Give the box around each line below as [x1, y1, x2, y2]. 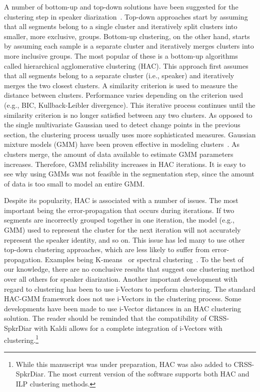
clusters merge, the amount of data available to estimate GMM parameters [4, 148, 233, 159]
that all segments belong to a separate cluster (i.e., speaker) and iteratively [4, 70, 234, 81]
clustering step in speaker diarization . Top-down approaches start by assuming [4, 11, 248, 22]
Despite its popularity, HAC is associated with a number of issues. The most [4, 195, 238, 206]
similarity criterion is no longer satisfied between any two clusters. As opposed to [4, 109, 252, 120]
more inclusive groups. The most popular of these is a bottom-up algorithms [4, 50, 238, 61]
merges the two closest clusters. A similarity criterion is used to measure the [4, 80, 238, 90]
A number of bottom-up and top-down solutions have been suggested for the [4, 2, 238, 12]
